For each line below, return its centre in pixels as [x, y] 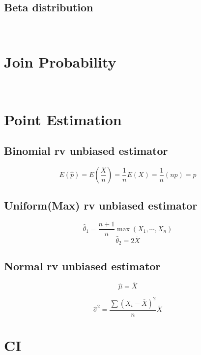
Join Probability [60, 61]
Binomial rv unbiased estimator [86, 151]
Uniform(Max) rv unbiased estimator [101, 205]
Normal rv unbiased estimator [82, 266]
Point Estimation [63, 119]
